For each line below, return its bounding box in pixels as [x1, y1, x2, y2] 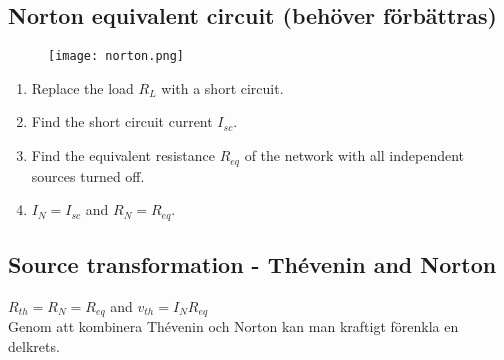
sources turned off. [31, 165, 145, 186]
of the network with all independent [244, 145, 465, 166]
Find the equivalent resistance [31, 145, 215, 166]
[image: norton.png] [48, 49, 185, 64]
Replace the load [31, 77, 134, 98]
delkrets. [8, 335, 60, 356]
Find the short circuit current [31, 111, 213, 132]
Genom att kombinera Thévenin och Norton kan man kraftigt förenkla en [8, 316, 459, 337]
